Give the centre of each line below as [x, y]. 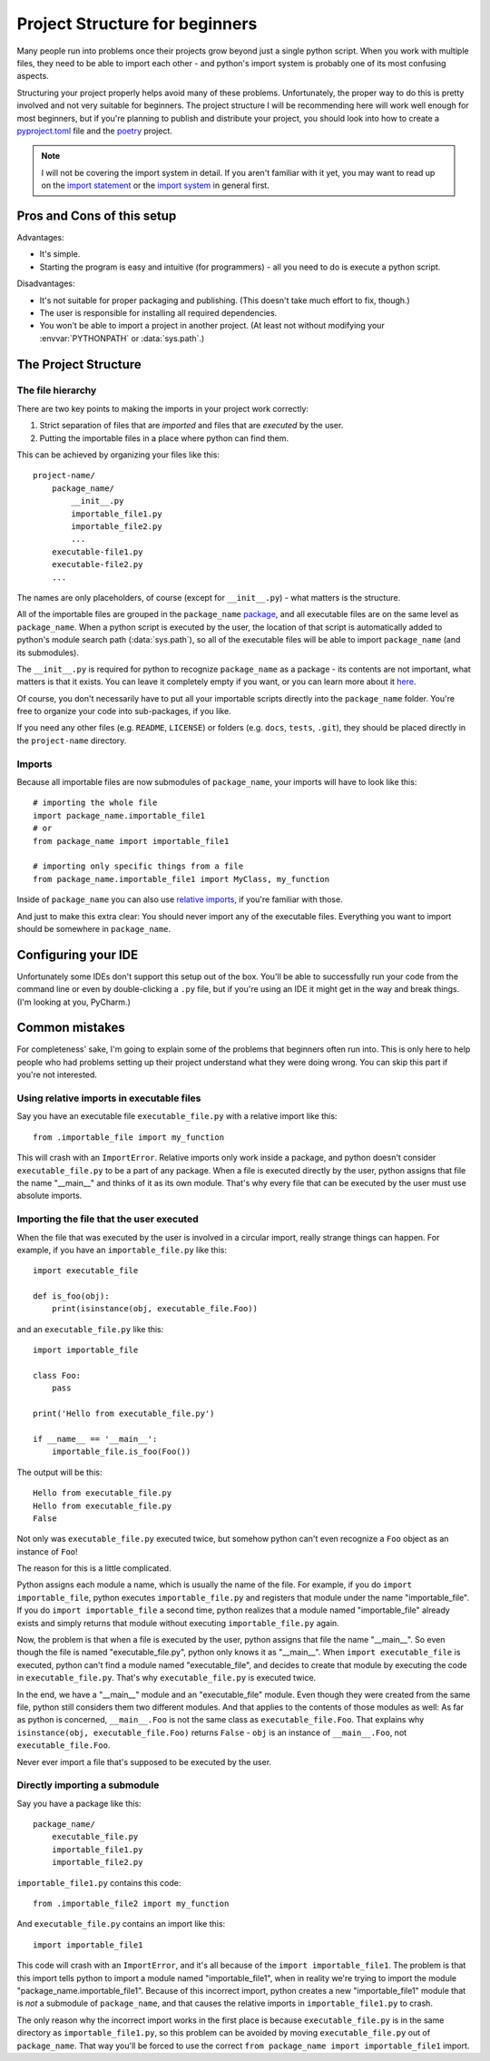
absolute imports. [49, 1196]
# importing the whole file [95, 803]
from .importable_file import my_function [129, 1137]
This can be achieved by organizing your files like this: [118, 455]
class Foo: [57, 1376]
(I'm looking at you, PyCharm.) [73, 1002]
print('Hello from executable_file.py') [124, 1414]
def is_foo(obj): [71, 1296]
